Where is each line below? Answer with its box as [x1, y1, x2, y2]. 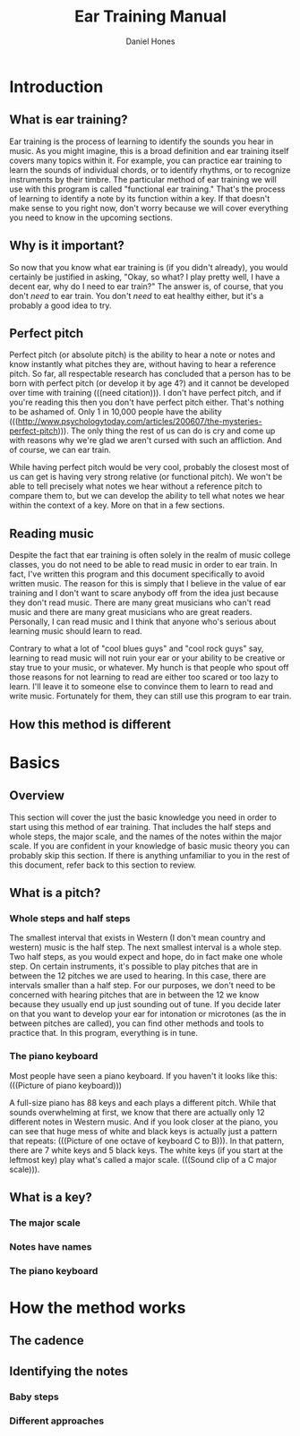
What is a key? [9, 1189, 92, 1205]
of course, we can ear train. [9, 445, 112, 456]
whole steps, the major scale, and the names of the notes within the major [9, 831, 282, 842]
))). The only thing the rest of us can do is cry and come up [57, 425, 276, 436]
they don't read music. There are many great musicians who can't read [9, 597, 271, 608]
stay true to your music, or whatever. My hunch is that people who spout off [9, 662, 289, 673]
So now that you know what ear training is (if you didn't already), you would [9, 261, 288, 272]
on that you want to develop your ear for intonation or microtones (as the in [9, 1009, 287, 1020]
